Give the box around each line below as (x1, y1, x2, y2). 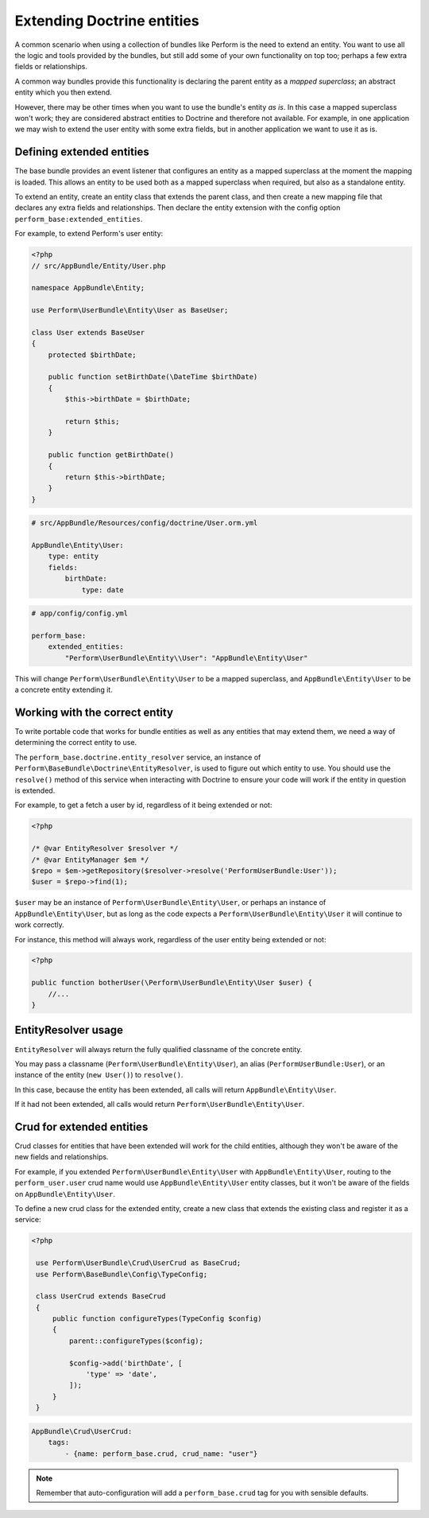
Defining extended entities (14, 146, 150, 159)
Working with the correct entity (14, 705, 174, 719)
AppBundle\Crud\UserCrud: (31, 1427, 133, 1435)
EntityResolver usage (14, 1023, 123, 1037)
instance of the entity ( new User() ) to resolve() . (14, 1070, 184, 1080)
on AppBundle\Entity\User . (14, 1189, 115, 1198)
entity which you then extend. (14, 87, 113, 97)
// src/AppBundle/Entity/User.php (31, 261, 166, 270)
